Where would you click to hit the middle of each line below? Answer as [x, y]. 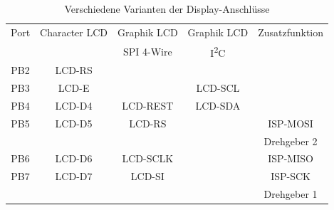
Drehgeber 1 [291, 194]
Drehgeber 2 [291, 141]
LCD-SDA [218, 105]
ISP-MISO [291, 158]
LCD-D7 [74, 176]
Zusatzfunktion [291, 32]
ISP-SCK [291, 176]
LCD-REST [148, 105]
